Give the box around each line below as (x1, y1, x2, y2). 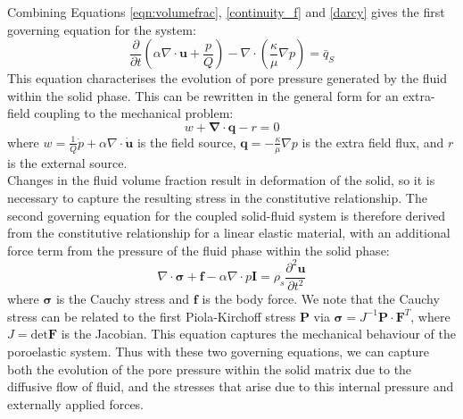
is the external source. (7, 153, 128, 172)
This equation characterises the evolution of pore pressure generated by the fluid (7, 69, 447, 88)
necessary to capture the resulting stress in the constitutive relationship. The (7, 188, 427, 206)
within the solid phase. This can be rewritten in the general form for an (7, 86, 399, 105)
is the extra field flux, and (302, 132, 444, 151)
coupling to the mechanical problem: (34, 104, 234, 122)
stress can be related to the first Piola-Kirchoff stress (7, 306, 296, 325)
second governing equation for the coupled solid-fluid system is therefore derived (7, 205, 445, 224)
